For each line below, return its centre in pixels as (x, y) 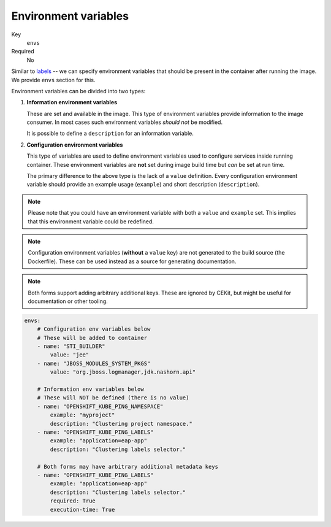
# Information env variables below (90, 389)
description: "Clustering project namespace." (121, 424)
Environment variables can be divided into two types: (78, 91)
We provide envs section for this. (53, 80)
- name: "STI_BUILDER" (71, 346)
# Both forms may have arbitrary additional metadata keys (128, 467)
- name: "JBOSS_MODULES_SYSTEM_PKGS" (94, 363)
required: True (73, 501)
